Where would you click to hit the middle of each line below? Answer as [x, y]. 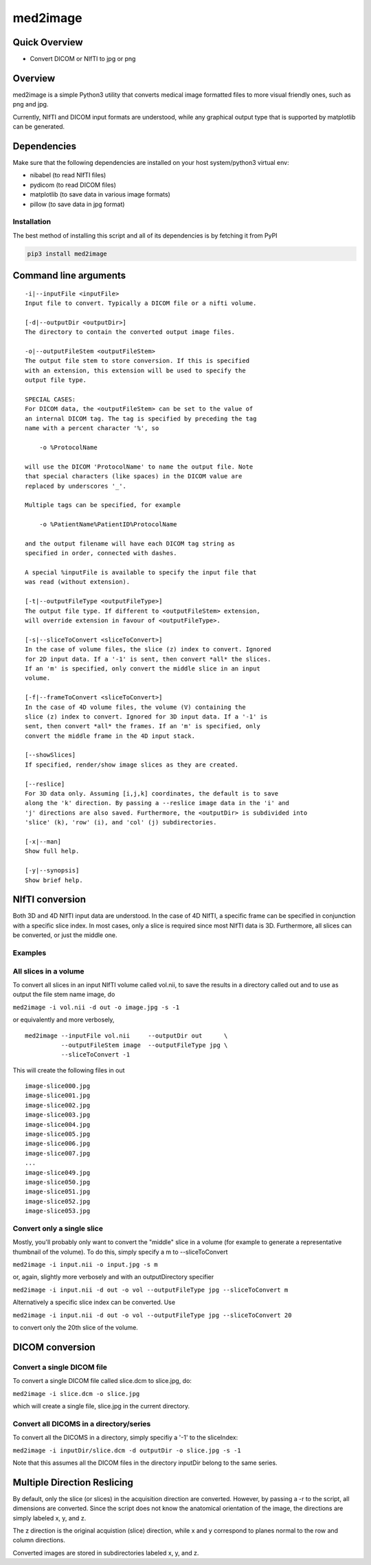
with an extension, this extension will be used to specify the [136, 370]
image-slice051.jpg [58, 1192]
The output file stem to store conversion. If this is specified [137, 361]
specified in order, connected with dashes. [101, 553]
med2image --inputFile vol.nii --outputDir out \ [126, 1035]
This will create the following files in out [69, 1070]
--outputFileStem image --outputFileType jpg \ [144, 1045]
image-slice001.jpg [58, 1095]
